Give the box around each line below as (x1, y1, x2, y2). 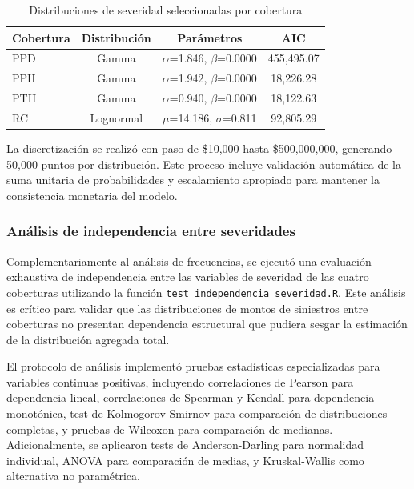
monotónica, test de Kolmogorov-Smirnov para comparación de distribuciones (6, 405, 388, 422)
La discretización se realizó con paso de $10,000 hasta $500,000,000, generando (6, 140, 392, 157)
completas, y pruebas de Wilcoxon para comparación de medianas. (6, 420, 333, 437)
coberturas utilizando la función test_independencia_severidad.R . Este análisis (6, 283, 406, 300)
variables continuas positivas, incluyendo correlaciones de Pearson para (6, 373, 354, 390)
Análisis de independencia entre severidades (6, 221, 295, 241)
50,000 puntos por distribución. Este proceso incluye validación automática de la (6, 155, 401, 172)
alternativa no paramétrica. (6, 467, 140, 484)
